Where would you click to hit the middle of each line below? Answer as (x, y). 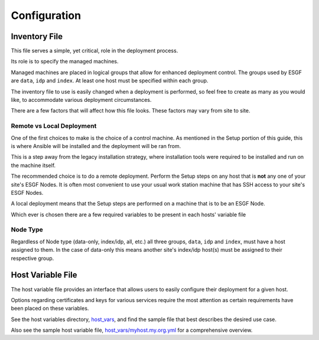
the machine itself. (33, 165)
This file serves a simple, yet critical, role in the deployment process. (95, 51)
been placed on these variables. (50, 309)
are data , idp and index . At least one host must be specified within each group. (110, 81)
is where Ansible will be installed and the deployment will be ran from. (96, 146)
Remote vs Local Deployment (54, 126)
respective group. (32, 258)
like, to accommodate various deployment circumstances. (81, 100)
